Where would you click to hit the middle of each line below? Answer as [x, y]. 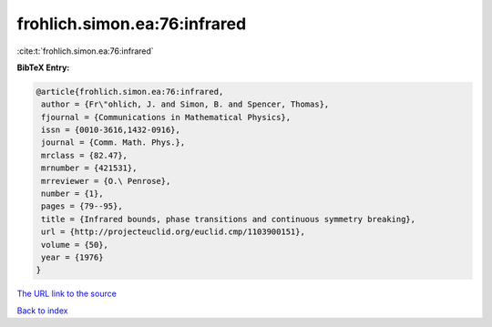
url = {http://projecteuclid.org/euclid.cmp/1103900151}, [173, 232]
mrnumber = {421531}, [89, 168]
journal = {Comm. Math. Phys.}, [113, 143]
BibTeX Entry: [43, 67]
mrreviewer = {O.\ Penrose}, [106, 181]
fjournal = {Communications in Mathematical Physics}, [166, 117]
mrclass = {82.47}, [84, 155]
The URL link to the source [67, 294]
